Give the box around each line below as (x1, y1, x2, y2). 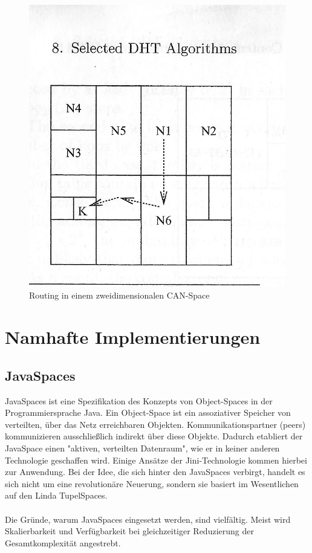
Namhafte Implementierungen (5, 325, 261, 349)
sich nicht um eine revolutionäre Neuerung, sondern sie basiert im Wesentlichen (5, 477, 299, 490)
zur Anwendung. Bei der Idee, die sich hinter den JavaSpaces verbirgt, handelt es (5, 465, 305, 478)
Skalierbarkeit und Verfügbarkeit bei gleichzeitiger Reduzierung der (5, 525, 254, 537)
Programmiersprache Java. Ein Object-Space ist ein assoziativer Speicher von (5, 406, 291, 419)
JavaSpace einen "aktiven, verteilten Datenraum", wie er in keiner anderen (5, 442, 280, 454)
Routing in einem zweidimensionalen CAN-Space (29, 289, 210, 302)
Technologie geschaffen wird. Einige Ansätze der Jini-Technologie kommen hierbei (5, 453, 307, 466)
